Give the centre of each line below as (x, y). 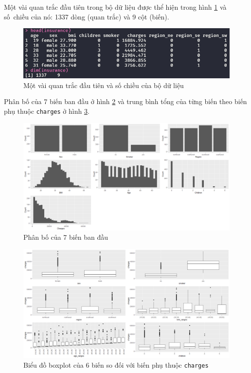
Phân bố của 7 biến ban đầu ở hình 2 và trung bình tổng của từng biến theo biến (125, 101)
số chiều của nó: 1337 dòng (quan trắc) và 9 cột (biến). (87, 16)
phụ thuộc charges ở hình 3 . (47, 111)
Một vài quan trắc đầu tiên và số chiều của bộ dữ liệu (104, 85)
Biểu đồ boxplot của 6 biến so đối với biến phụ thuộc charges (116, 364)
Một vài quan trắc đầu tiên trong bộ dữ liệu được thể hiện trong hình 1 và (115, 7)
